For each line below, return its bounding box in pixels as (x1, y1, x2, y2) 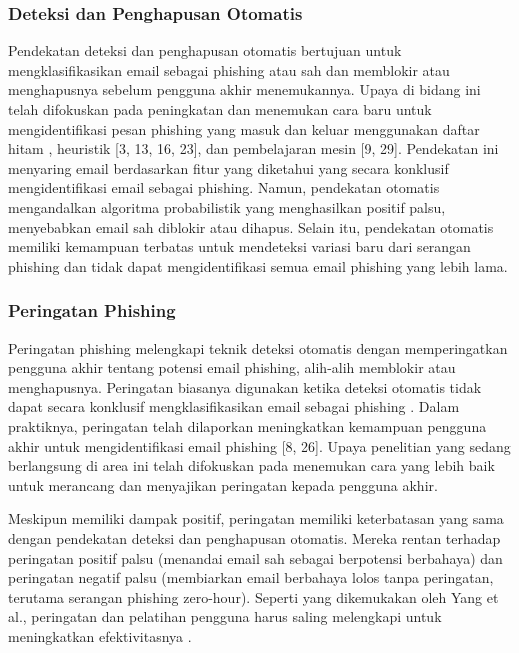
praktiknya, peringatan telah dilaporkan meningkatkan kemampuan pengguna (8, 415, 487, 436)
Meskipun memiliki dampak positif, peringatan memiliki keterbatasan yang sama (8, 508, 504, 529)
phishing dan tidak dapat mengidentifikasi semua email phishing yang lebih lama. (8, 255, 508, 276)
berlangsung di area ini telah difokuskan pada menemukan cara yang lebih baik (8, 455, 495, 476)
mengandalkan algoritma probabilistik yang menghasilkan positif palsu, (8, 196, 446, 217)
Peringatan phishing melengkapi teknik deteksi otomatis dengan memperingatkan (8, 337, 508, 358)
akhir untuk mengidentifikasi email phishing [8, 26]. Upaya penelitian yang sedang (8, 435, 511, 456)
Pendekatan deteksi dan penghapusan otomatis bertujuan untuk (8, 40, 402, 61)
